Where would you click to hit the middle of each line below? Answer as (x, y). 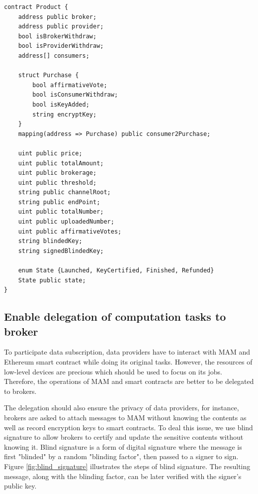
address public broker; (57, 17)
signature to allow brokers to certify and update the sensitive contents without (124, 437)
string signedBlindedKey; (61, 251)
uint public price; (50, 153)
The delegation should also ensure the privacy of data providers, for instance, (122, 408)
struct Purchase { (48, 75)
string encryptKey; (65, 114)
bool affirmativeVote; (70, 85)
